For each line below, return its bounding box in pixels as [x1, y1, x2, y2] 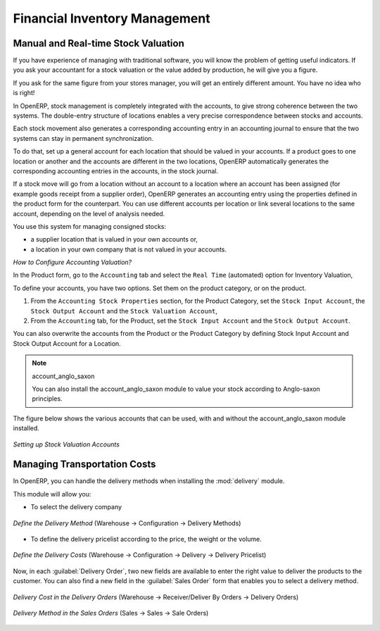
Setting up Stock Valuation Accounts [13, 440, 120, 449]
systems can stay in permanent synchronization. [13, 134, 154, 142]
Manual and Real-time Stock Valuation [13, 37, 184, 49]
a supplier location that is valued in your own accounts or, [30, 235, 198, 244]
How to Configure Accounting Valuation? [13, 258, 132, 267]
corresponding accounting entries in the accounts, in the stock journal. [13, 166, 219, 175]
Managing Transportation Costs [13, 458, 156, 470]
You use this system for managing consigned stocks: [13, 222, 167, 230]
